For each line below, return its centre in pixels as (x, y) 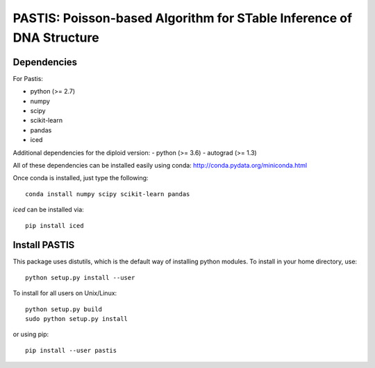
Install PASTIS (44, 245)
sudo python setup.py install (77, 319)
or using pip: (31, 334)
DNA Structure (56, 37)
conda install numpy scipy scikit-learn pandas (108, 194)
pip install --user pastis (71, 350)
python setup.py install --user (80, 278)
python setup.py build (64, 309)
